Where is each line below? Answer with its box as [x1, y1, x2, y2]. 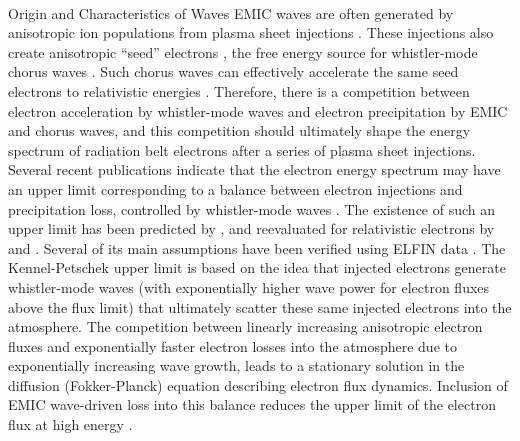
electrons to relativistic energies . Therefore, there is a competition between [8, 80, 470, 101]
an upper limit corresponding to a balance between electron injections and [8, 178, 463, 199]
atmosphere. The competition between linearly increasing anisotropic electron [8, 316, 483, 337]
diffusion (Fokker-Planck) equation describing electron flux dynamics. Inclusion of [8, 374, 508, 395]
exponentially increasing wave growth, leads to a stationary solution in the [8, 355, 465, 376]
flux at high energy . [8, 414, 133, 435]
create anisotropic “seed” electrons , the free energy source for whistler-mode [8, 41, 478, 62]
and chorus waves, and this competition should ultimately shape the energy [8, 120, 471, 141]
